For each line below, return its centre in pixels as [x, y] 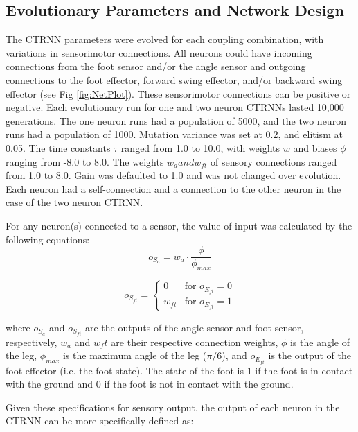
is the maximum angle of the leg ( [135, 355]
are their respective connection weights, [195, 342]
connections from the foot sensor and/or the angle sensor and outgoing [156, 66]
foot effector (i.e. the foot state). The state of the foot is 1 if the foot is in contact [179, 370]
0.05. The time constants [58, 147]
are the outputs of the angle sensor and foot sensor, [195, 327]
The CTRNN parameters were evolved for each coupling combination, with [165, 39]
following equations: [48, 239]
